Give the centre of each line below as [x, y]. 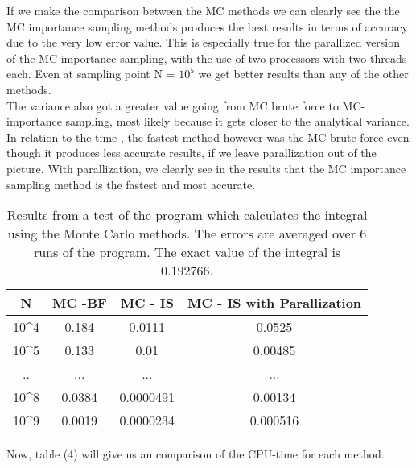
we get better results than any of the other [303, 74]
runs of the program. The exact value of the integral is [187, 252]
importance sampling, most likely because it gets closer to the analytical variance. [208, 121]
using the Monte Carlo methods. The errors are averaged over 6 [187, 234]
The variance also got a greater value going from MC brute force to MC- [186, 105]
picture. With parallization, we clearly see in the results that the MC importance [206, 168]
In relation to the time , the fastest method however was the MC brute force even [208, 137]
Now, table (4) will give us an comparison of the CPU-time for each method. [196, 454]
